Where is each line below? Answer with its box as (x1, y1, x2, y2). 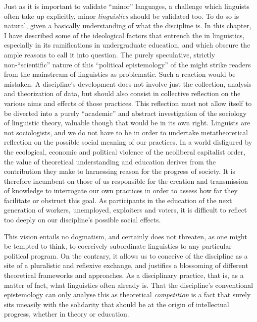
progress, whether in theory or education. (4, 309, 129, 319)
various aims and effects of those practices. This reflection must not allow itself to (4, 98, 252, 108)
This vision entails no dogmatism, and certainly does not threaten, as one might (4, 231, 247, 241)
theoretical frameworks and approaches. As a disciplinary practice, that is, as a (4, 270, 244, 280)
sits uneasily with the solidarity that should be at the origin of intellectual (4, 299, 229, 309)
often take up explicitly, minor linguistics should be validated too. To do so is (4, 10, 239, 21)
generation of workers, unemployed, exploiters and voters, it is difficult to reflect (4, 205, 247, 215)
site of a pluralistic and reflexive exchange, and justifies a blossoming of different (4, 260, 248, 270)
